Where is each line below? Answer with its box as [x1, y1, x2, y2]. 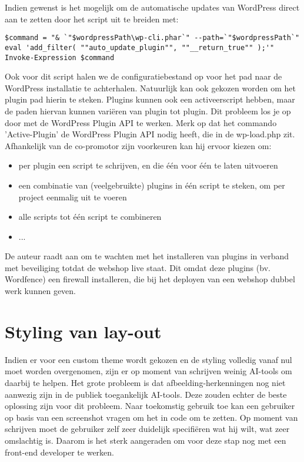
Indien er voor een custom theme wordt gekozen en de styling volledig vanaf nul [5, 353, 292, 365]
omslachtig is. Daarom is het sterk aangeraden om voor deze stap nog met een [5, 434, 286, 446]
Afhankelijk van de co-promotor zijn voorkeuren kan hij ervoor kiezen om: [5, 139, 272, 151]
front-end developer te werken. [5, 445, 115, 458]
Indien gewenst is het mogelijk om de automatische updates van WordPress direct [5, 1, 300, 13]
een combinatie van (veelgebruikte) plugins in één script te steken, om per [18, 179, 285, 191]
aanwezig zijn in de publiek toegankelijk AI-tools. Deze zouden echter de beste [5, 388, 287, 400]
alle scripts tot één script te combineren [18, 210, 162, 223]
